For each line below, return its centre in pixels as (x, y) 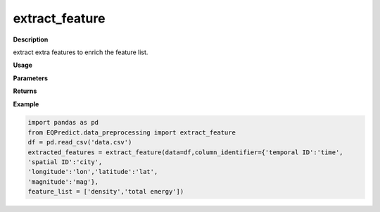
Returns (25, 91)
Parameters (31, 78)
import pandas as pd (63, 123)
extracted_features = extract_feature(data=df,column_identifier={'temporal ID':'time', (186, 152)
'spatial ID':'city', (65, 162)
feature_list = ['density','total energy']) (106, 192)
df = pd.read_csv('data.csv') (80, 142)
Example (26, 104)
